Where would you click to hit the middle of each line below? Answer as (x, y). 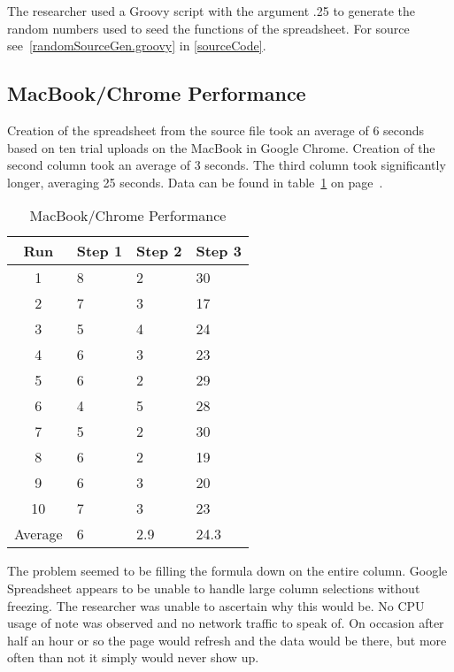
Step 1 (100, 251)
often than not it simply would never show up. (133, 657)
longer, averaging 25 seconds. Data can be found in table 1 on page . (195, 182)
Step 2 (159, 251)
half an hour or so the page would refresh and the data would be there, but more (227, 640)
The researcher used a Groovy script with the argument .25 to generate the (212, 11)
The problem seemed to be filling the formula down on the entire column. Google (227, 571)
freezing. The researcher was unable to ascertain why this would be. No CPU (216, 605)
